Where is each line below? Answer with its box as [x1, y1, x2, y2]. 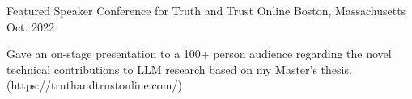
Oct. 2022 [6, 18, 55, 35]
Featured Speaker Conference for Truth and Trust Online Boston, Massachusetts [6, 2, 406, 19]
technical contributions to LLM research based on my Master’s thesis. [6, 60, 352, 77]
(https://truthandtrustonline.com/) [6, 76, 182, 93]
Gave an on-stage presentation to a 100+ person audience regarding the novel [6, 45, 392, 62]
